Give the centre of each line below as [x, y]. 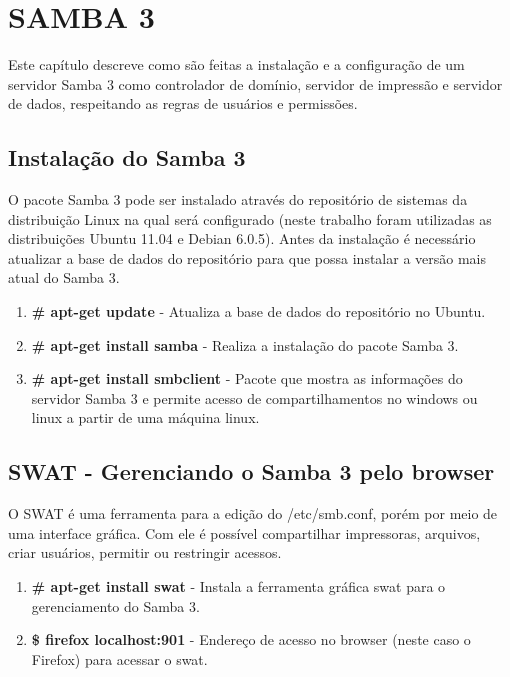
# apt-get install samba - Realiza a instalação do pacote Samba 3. [245, 344]
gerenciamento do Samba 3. [115, 605]
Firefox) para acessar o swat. [119, 658]
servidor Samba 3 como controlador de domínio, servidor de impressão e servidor [255, 83]
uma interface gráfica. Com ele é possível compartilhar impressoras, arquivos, [244, 532]
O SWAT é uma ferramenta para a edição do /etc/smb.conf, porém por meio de [253, 513]
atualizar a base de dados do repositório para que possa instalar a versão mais [247, 257]
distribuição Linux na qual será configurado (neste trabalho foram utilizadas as [250, 218]
